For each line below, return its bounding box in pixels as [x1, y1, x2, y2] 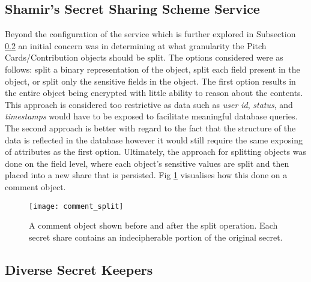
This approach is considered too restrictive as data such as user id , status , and [5, 98, 293, 110]
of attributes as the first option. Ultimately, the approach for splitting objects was [5, 145, 306, 158]
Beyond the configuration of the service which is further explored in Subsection [5, 28, 296, 40]
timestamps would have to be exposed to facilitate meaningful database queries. [5, 110, 298, 122]
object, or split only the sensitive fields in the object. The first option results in [5, 74, 296, 87]
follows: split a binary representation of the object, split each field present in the [5, 62, 300, 75]
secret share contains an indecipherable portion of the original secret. [29, 230, 283, 243]
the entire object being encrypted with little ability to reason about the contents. [5, 86, 303, 99]
